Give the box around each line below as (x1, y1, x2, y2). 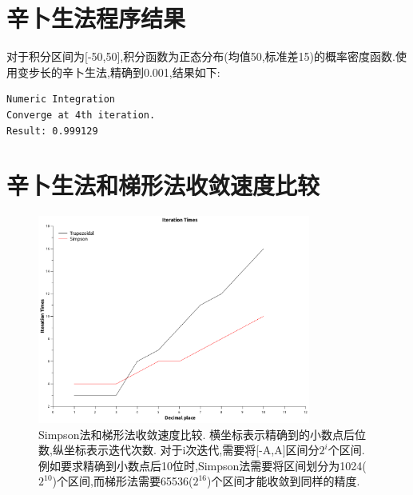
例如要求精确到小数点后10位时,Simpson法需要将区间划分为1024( (38, 457, 367, 473)
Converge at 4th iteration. (6, 109, 156, 121)
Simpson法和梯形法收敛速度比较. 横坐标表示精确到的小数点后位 (38, 425, 366, 442)
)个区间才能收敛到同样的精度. (206, 473, 360, 489)
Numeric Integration (6, 94, 116, 106)
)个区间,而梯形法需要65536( (52, 473, 193, 489)
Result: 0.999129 (6, 125, 98, 137)
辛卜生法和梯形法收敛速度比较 (6, 169, 320, 202)
